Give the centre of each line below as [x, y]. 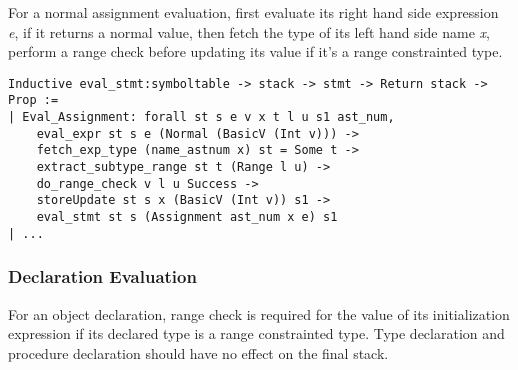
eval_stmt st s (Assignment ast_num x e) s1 [187, 217]
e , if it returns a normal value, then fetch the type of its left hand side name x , [249, 31]
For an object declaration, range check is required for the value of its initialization [259, 313]
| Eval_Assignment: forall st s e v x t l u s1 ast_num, [201, 117]
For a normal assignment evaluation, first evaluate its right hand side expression [253, 12]
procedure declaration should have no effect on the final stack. [198, 352]
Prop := [33, 100]
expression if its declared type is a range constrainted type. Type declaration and [256, 333]
